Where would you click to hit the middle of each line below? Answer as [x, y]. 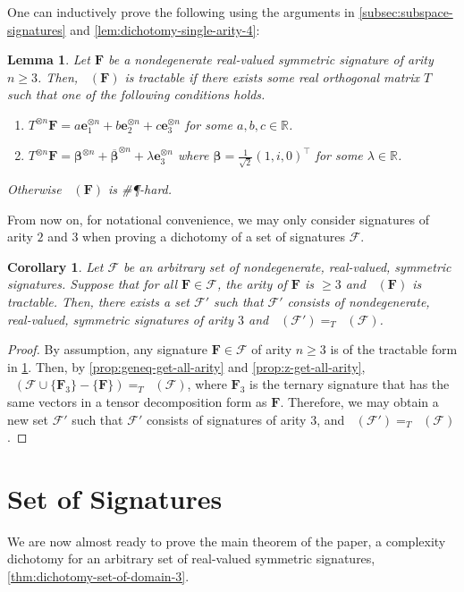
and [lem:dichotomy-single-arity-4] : [165, 29]
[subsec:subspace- [406, 12]
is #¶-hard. [140, 188]
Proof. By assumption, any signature [108, 349]
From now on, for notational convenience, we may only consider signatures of [218, 219]
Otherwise [34, 188]
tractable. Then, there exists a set [99, 301]
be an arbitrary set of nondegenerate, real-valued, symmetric [287, 266]
